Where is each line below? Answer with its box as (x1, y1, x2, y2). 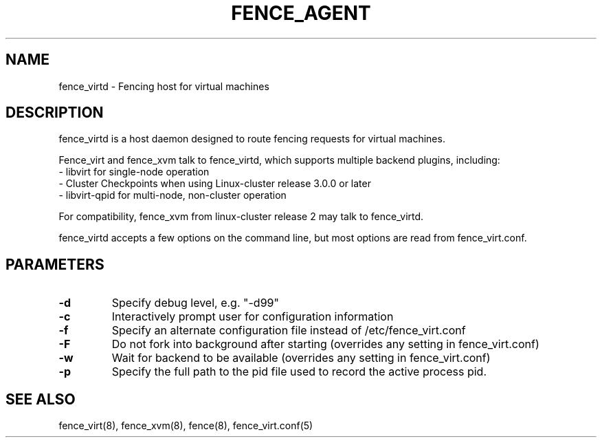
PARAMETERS (5, 255, 104, 273)
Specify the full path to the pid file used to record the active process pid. (111, 365, 487, 379)
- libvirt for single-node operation (58, 166, 210, 178)
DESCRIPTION (5, 104, 104, 122)
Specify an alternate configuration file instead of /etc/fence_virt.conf (111, 323, 466, 338)
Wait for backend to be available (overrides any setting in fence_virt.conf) (111, 351, 491, 365)
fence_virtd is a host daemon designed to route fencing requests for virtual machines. (58, 133, 445, 145)
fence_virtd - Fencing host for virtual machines (58, 80, 269, 92)
